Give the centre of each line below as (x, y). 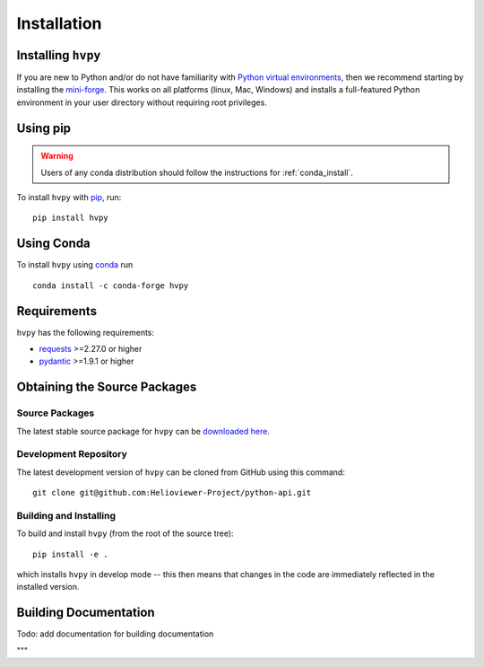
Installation (59, 23)
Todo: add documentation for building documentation (115, 634)
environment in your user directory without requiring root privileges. (142, 102)
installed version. (48, 587)
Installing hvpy (59, 55)
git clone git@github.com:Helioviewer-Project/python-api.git (172, 493)
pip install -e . (70, 554)
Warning (57, 156)
